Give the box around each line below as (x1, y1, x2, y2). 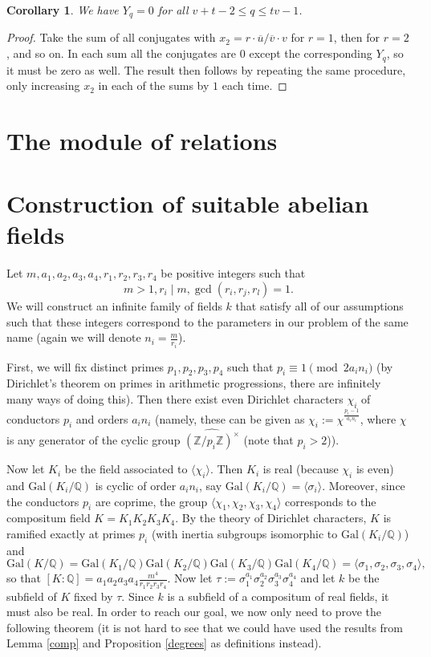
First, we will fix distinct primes (6, 358, 165, 375)
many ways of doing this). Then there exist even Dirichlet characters (6, 391, 344, 408)
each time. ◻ (222, 77, 287, 94)
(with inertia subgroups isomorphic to (151, 525, 338, 541)
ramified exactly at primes (6, 525, 136, 541)
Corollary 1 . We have (6, 2, 119, 18)
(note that (243, 432, 294, 448)
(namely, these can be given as (154, 410, 305, 427)
